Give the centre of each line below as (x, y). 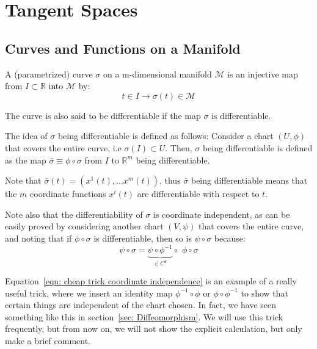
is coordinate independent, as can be (222, 214)
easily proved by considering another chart (84, 226)
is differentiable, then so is (143, 238)
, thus (170, 180)
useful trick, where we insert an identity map (89, 293)
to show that (264, 293)
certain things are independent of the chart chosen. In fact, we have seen (141, 305)
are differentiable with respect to (198, 194)
